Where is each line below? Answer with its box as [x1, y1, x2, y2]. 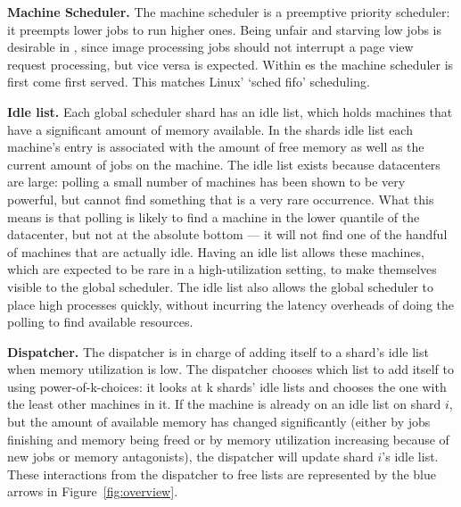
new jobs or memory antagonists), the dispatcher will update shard [7, 447, 374, 466]
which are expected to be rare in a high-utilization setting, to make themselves [7, 260, 437, 278]
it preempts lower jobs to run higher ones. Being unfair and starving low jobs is [7, 20, 442, 38]
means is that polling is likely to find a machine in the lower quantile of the [7, 207, 420, 226]
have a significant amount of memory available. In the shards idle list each [7, 120, 413, 138]
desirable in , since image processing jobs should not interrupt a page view [7, 37, 414, 56]
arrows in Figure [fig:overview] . [7, 482, 178, 501]
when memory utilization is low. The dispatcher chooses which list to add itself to [7, 360, 455, 378]
